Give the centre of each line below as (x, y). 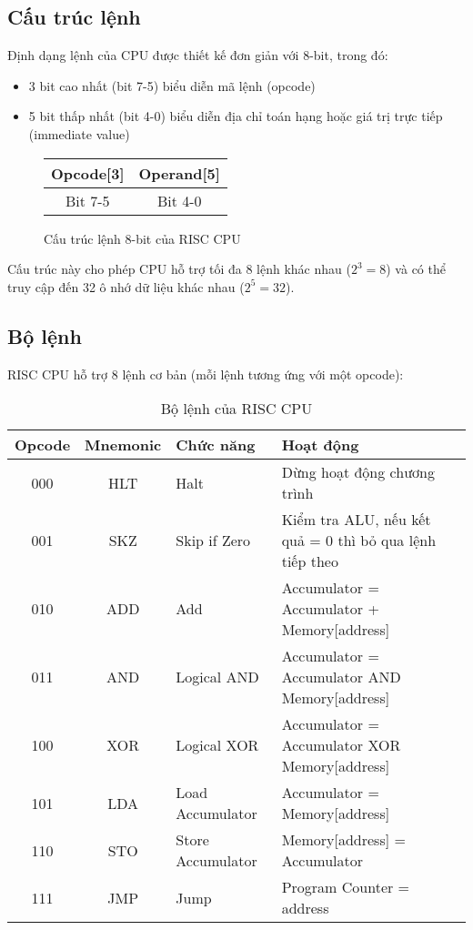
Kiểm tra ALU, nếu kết (356, 520)
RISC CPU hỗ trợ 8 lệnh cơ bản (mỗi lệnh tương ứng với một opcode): (206, 374)
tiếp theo (310, 561)
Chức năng (216, 445)
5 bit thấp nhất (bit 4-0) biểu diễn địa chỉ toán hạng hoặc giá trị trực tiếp (236, 116)
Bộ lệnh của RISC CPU (236, 409)
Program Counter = (346, 887)
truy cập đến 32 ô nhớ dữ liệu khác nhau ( (126, 286)
